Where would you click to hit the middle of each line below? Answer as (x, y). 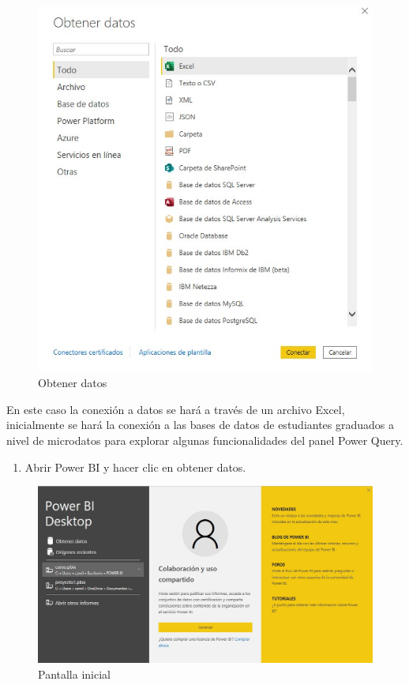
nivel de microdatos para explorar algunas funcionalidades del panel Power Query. (205, 440)
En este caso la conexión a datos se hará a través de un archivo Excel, (176, 409)
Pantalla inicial (74, 674)
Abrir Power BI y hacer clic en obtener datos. (135, 467)
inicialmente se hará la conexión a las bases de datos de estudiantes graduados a (201, 425)
